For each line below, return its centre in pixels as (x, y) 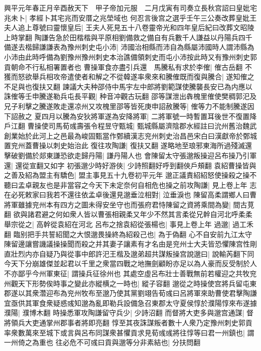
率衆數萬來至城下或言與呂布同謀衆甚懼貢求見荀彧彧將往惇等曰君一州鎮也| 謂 (129, 332)
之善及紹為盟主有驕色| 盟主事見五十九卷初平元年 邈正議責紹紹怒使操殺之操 (127, 175)
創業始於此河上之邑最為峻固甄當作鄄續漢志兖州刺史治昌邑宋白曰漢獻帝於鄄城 (130, 135)
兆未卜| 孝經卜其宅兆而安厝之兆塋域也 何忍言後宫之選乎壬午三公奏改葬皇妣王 (130, 17)
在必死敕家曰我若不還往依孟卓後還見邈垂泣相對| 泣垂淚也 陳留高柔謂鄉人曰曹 (130, 195)
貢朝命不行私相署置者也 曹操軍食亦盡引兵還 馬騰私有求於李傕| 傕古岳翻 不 (128, 67)
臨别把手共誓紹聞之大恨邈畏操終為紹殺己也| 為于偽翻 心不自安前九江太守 (133, 234)
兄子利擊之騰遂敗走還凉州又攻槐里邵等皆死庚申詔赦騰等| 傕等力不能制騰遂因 (129, 106)
